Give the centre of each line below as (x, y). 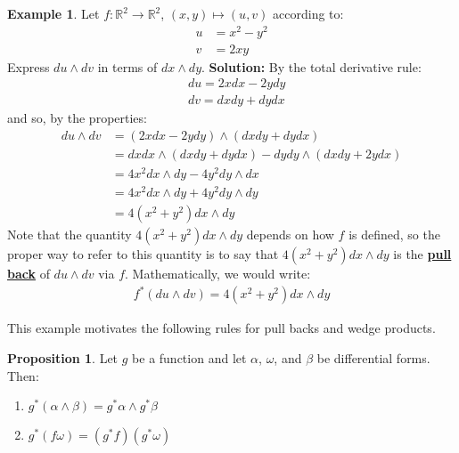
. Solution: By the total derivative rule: (311, 66)
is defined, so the (394, 235)
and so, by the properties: (77, 118)
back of (29, 274)
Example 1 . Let (53, 13)
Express (29, 66)
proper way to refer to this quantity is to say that (143, 254)
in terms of (127, 66)
